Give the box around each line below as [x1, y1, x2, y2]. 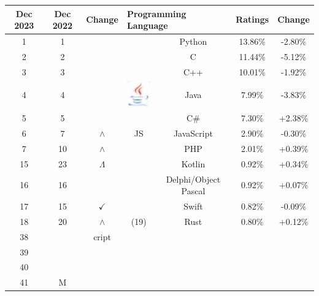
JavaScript [173, 127, 213, 140]
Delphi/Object [166, 172, 221, 185]
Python [179, 34, 207, 47]
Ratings [236, 13, 269, 26]
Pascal [181, 184, 206, 197]
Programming [126, 7, 186, 20]
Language [126, 19, 168, 32]
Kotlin [181, 157, 206, 170]
